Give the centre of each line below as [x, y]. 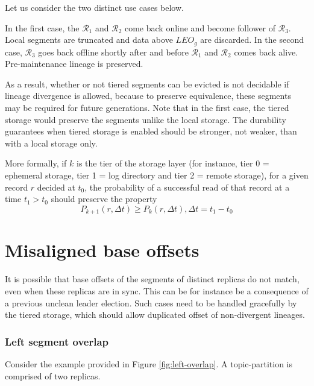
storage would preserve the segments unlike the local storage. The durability [146, 119]
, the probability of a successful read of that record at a [187, 187]
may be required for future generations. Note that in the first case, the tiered [147, 108]
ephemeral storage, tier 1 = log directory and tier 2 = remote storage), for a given [157, 175]
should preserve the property [104, 199]
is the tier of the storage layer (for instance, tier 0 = [173, 163]
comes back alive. [266, 52]
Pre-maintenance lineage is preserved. [74, 64]
